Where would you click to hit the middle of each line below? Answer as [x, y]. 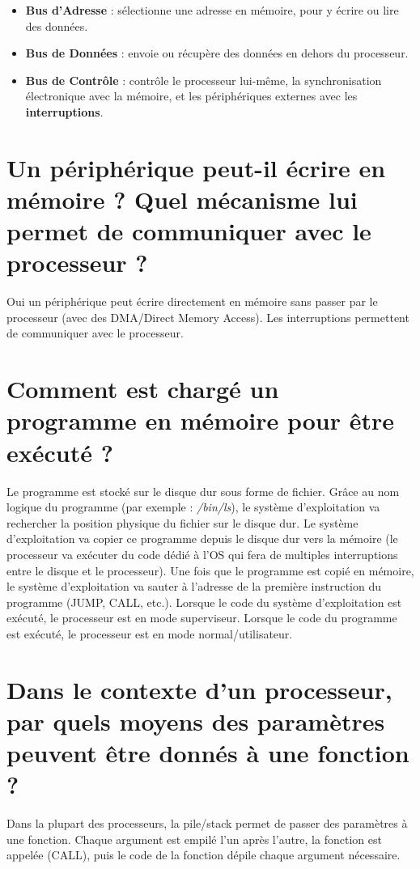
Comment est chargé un [143, 389]
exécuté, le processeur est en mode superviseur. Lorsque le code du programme [202, 618]
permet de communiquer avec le [189, 231]
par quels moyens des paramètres [196, 721]
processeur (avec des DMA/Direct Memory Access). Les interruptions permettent [208, 317]
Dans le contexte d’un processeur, [199, 689]
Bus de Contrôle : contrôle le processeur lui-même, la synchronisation [204, 80]
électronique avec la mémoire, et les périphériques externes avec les [191, 96]
